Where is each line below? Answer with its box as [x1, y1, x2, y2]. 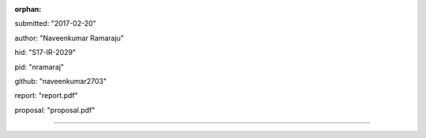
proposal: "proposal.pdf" [14, 105, 95, 114]
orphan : [14, 5, 42, 13]
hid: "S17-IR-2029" [14, 48, 77, 57]
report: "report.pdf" [14, 91, 78, 100]
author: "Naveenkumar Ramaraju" [14, 33, 125, 42]
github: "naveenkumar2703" [14, 76, 106, 85]
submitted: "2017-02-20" [14, 19, 96, 28]
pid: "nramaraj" [14, 62, 65, 71]
